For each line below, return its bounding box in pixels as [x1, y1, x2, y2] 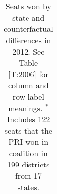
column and [8, 80, 49, 91]
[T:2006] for [8, 68, 49, 80]
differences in [6, 34, 51, 46]
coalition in [9, 147, 48, 159]
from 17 [15, 170, 42, 181]
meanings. [8, 102, 43, 113]
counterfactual [4, 23, 53, 34]
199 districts [7, 159, 50, 170]
